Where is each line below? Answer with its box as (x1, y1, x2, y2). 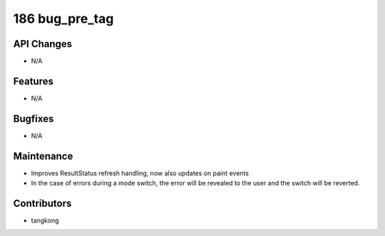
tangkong (31, 216, 59, 225)
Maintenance (13, 150, 73, 162)
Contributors (13, 197, 72, 210)
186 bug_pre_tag (13, 11, 114, 26)
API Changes (13, 38, 73, 50)
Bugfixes (13, 113, 54, 125)
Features (13, 75, 53, 87)
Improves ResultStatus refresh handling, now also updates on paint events (31, 168, 250, 178)
